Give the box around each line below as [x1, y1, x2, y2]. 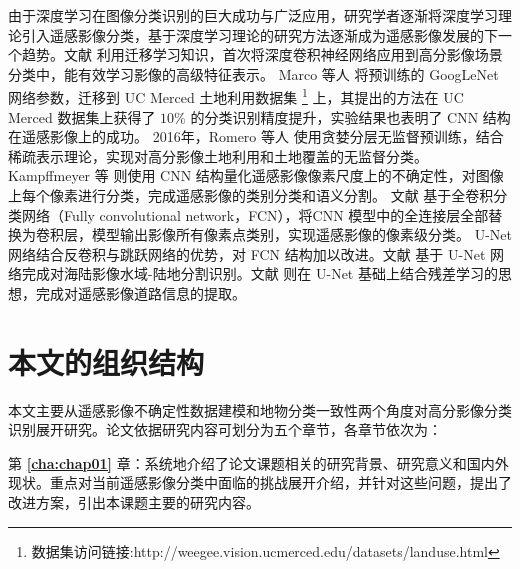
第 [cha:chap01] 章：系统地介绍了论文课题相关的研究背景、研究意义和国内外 [8, 452, 509, 473]
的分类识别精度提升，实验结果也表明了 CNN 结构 [190, 106, 511, 127]
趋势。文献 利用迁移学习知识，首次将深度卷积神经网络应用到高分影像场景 [21, 44, 503, 65]
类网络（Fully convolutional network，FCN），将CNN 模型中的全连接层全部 [8, 204, 489, 225]
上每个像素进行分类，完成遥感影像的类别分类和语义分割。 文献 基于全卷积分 [8, 185, 508, 205]
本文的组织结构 [8, 341, 205, 382]
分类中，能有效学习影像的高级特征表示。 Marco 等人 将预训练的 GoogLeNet [8, 63, 499, 84]
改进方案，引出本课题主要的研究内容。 [8, 492, 260, 513]
